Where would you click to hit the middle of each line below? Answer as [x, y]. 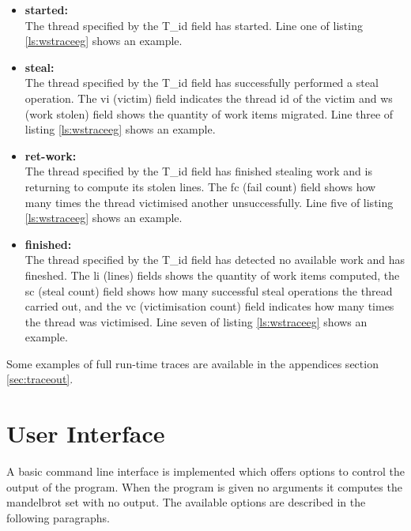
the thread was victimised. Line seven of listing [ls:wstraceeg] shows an [196, 321]
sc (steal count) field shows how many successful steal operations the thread [209, 290]
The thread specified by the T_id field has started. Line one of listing [194, 25]
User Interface [86, 433]
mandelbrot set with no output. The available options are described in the [186, 502]
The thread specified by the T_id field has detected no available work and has [215, 260]
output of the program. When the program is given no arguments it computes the [204, 486]
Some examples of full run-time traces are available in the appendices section [192, 363]
